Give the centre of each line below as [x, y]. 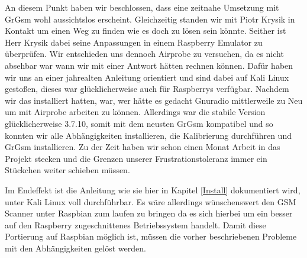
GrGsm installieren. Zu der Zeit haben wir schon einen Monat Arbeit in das [143, 147]
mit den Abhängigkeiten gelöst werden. [75, 248]
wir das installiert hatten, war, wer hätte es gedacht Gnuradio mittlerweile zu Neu [154, 100]
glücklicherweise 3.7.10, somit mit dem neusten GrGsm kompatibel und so [139, 123]
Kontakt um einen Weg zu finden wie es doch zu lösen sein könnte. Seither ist [146, 31]
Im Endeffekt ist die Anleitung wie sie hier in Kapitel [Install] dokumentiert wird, [153, 189]
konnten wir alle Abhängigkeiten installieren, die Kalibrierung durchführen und [148, 135]
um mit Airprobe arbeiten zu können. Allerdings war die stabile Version [135, 112]
